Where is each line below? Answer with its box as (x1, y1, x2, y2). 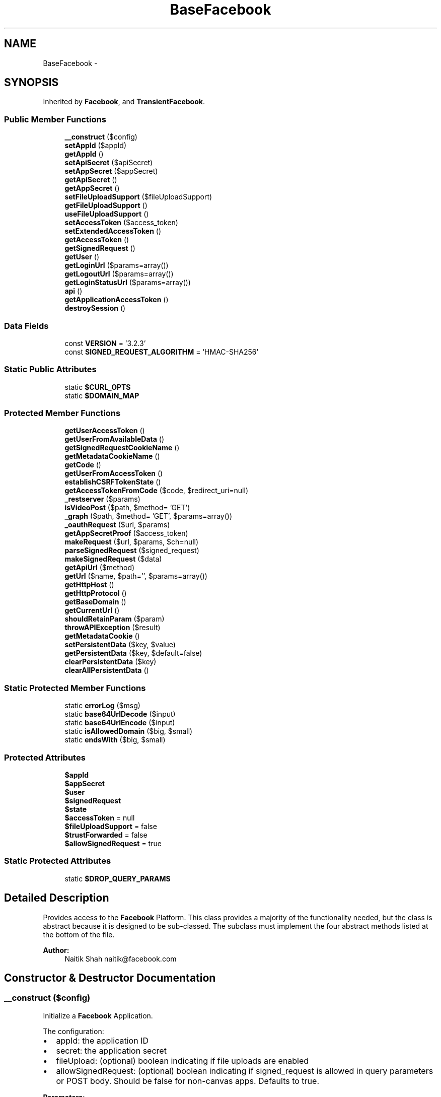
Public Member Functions (4, 114, 106, 124)
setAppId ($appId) (64, 141, 127, 150)
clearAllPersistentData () (64, 666, 149, 675)
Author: (43, 945, 69, 954)
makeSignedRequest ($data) (64, 555, 162, 564)
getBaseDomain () (64, 597, 126, 606)
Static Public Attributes (4, 364, 97, 375)
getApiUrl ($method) (64, 563, 135, 572)
